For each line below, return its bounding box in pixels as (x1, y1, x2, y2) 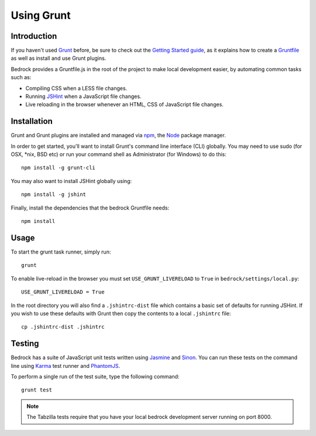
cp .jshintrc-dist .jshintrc (21, 323, 105, 330)
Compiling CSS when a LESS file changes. (25, 85, 128, 92)
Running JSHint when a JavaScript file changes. (25, 93, 142, 100)
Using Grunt (11, 9, 71, 22)
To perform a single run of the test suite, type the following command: (11, 373, 180, 380)
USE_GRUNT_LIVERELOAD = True (21, 289, 105, 296)
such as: (11, 74, 32, 81)
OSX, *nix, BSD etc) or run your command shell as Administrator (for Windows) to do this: (11, 151, 226, 158)
